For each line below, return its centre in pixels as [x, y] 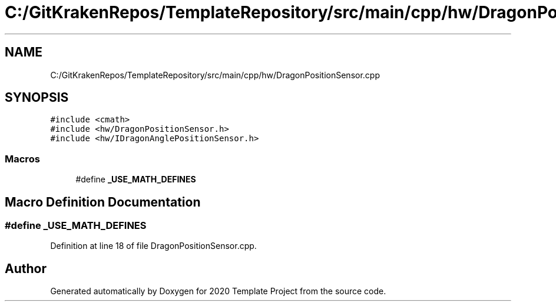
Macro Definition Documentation [103, 202]
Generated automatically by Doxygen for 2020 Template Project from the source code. [218, 291]
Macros [22, 159]
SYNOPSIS [37, 98]
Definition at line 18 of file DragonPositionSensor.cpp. [153, 246]
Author [26, 268]
